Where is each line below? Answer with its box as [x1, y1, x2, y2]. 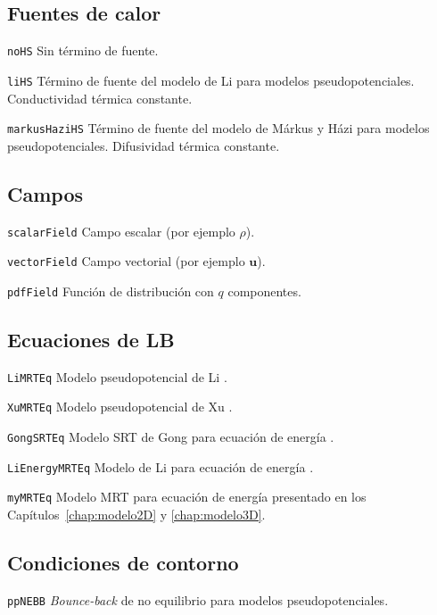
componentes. [227, 281, 301, 300]
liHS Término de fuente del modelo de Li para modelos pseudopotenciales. [7, 71, 415, 89]
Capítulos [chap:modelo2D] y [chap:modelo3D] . [7, 505, 266, 524]
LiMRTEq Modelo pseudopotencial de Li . [7, 367, 227, 386]
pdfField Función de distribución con [7, 281, 214, 300]
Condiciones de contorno [7, 549, 239, 576]
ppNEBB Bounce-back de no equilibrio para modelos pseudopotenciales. [7, 590, 389, 609]
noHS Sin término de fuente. [7, 41, 159, 60]
